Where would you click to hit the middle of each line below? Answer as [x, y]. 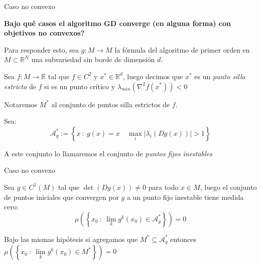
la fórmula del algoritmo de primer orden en [182, 49]
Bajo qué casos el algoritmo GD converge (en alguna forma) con [118, 23]
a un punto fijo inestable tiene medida [185, 197]
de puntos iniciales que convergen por [61, 197]
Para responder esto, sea [42, 49]
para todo [163, 187]
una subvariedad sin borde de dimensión [93, 59]
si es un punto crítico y [80, 86]
